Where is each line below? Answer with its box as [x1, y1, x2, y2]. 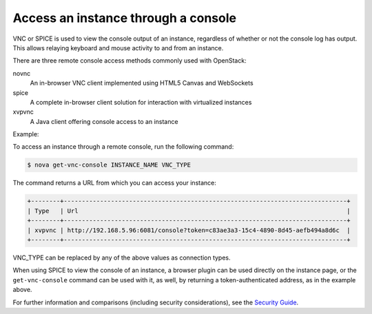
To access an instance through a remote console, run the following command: [12, 143, 234, 151]
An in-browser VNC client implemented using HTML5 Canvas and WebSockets [30, 79, 254, 87]
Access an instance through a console [12, 10, 237, 25]
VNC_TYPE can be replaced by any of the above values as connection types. [12, 253, 231, 262]
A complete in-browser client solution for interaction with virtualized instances [30, 98, 252, 106]
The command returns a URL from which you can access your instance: [12, 179, 217, 187]
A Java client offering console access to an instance [30, 117, 178, 125]
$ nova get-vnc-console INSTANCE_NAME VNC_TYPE [27, 161, 191, 169]
